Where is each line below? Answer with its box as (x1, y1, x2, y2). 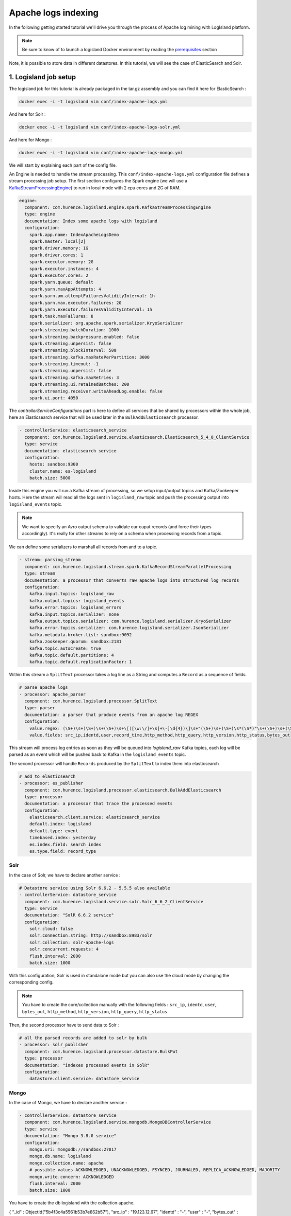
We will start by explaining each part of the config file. (9, 162, 117, 168)
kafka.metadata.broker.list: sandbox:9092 (29, 632, 132, 637)
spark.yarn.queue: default (29, 280, 94, 285)
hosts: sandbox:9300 (29, 462, 79, 467)
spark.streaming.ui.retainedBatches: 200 (29, 382, 129, 387)
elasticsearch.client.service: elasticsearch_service (29, 815, 160, 820)
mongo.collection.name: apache (29, 1160, 104, 1166)
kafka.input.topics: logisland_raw (29, 591, 114, 597)
